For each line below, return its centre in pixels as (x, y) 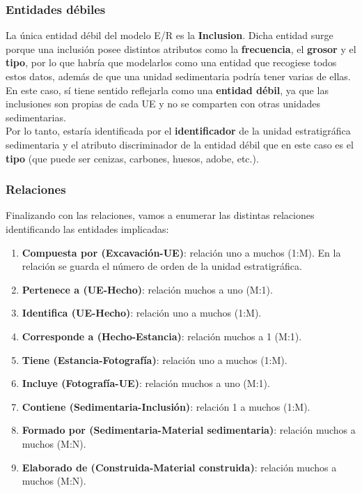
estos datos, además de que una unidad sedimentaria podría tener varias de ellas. (178, 76)
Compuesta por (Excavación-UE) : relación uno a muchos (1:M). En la (181, 252)
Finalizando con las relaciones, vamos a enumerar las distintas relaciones (160, 215)
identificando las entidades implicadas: (87, 228)
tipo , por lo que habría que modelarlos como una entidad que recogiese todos (171, 62)
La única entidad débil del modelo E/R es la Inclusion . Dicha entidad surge (170, 35)
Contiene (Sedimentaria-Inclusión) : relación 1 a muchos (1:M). (166, 406)
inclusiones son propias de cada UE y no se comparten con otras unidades (163, 104)
